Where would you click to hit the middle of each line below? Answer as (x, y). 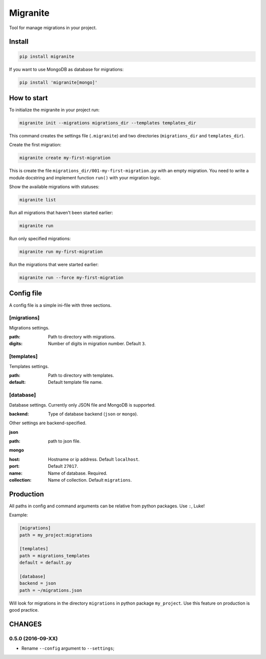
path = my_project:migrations (56, 535)
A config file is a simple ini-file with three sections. (60, 305)
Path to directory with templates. (81, 375)
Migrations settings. (29, 328)
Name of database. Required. (78, 473)
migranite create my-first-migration (65, 158)
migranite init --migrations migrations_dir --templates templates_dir (108, 123)
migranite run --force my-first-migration (71, 278)
